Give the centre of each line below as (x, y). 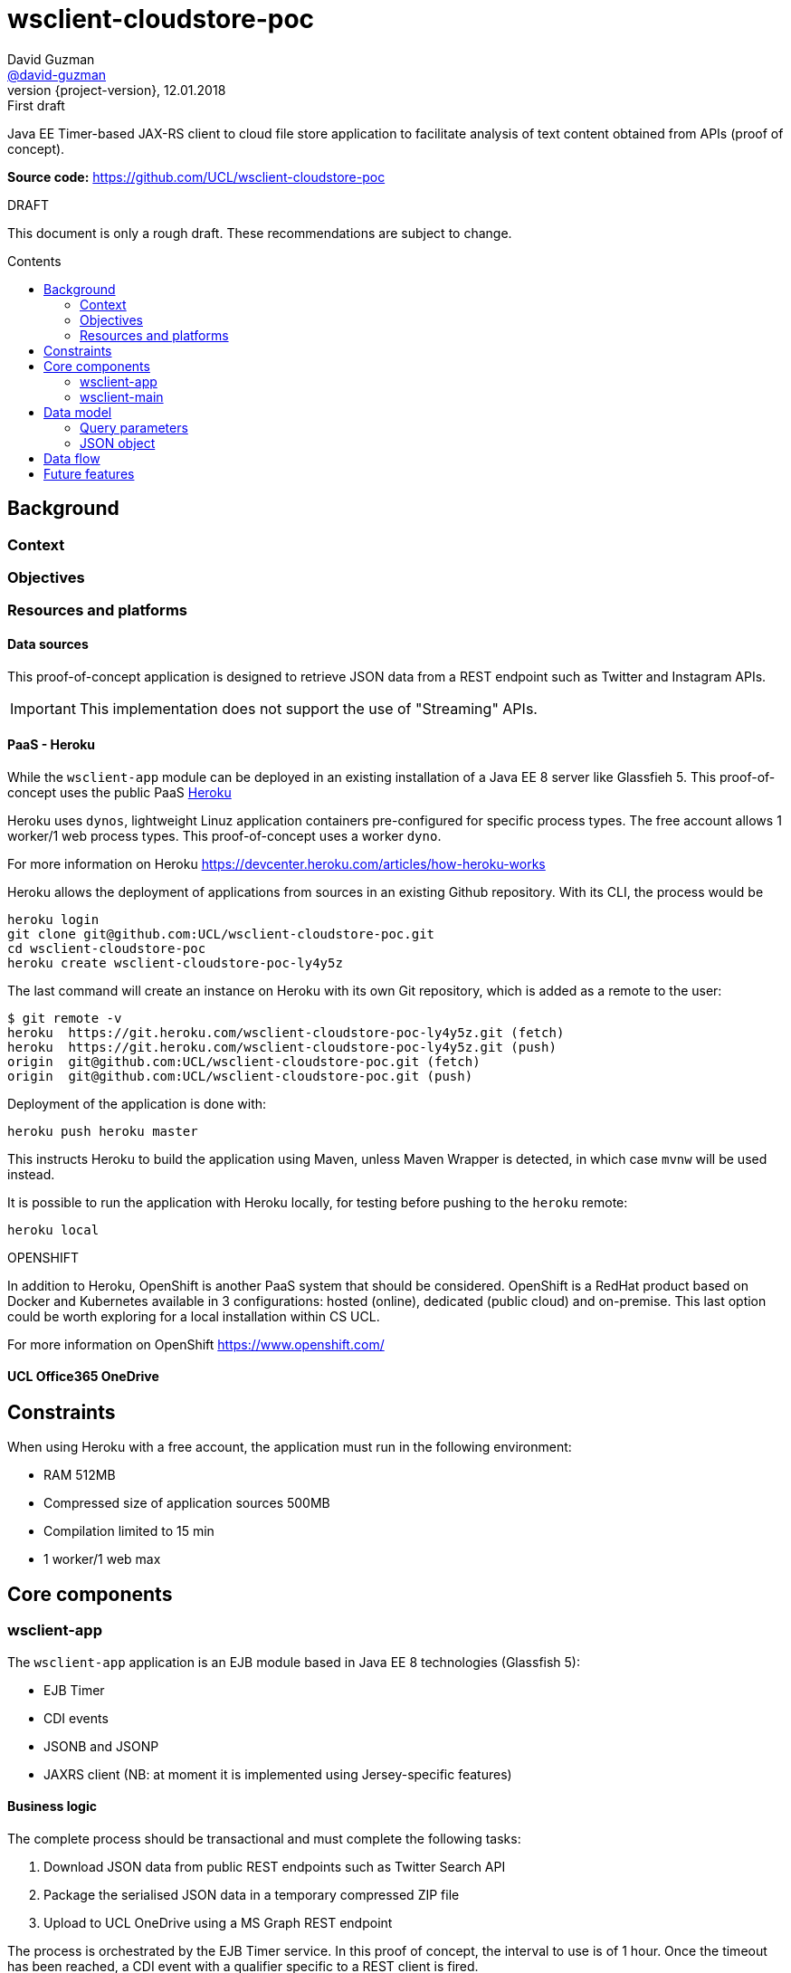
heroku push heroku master (103, 1131)
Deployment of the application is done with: (137, 1103)
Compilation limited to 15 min (129, 1531)
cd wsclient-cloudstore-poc (107, 948)
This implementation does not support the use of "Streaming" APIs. (308, 708)
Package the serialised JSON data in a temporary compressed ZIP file (252, 1894)
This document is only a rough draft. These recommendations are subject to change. (260, 233)
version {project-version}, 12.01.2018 (117, 90)
